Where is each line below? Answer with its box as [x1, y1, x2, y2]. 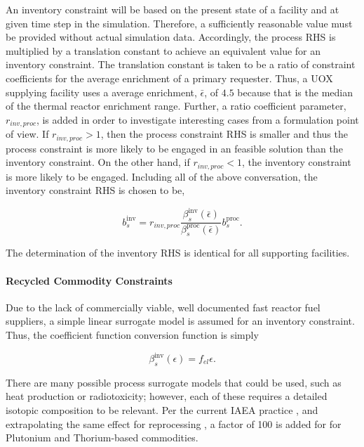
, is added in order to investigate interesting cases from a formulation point [36, 112, 359, 127]
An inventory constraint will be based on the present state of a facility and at [6, 2, 339, 16]
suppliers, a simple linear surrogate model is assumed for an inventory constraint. [6, 313, 355, 328]
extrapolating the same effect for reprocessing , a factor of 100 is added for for [6, 416, 342, 431]
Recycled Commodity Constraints [6, 273, 173, 287]
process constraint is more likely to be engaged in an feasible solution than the [6, 141, 343, 155]
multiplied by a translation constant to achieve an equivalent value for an [6, 43, 321, 58]
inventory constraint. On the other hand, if [6, 155, 190, 169]
